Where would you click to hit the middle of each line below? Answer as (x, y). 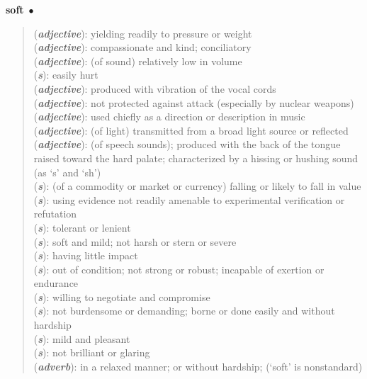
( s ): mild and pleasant (82, 338)
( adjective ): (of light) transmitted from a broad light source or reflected (191, 130)
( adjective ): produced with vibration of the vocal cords (155, 88)
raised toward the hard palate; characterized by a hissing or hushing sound (196, 158)
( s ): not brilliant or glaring (92, 352)
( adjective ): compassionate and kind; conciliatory (142, 47)
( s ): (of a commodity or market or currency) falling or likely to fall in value (197, 186)
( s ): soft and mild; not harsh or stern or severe (135, 241)
